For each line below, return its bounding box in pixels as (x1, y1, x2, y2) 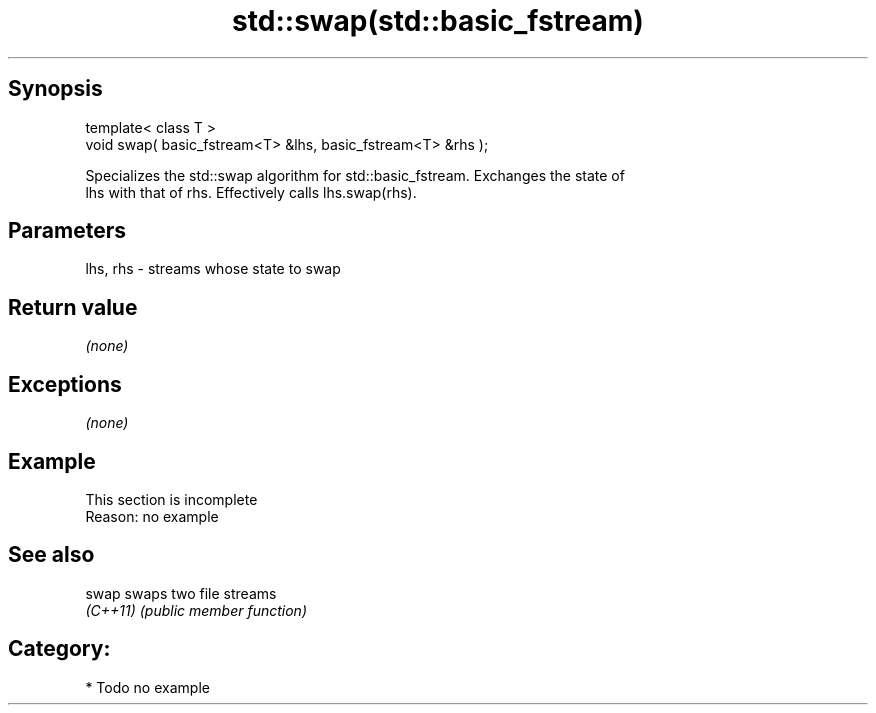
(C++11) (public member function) (85, 601, 307, 619)
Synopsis (8, 76, 103, 102)
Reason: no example (85, 507, 219, 525)
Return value (8, 294, 138, 320)
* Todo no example (85, 678, 210, 696)
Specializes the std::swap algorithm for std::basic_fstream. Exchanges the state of (85, 166, 625, 184)
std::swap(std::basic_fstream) (232, 4, 644, 38)
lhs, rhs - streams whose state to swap (85, 260, 341, 278)
